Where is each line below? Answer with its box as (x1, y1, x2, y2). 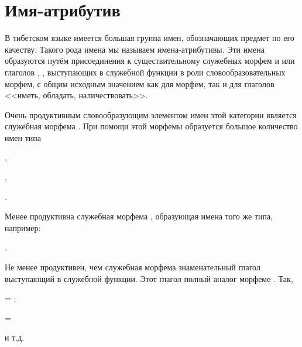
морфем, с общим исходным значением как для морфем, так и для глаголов (5, 77, 274, 90)
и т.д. (5, 331, 25, 343)
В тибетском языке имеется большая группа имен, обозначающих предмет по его (5, 32, 294, 44)
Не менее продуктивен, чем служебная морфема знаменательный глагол (5, 261, 260, 273)
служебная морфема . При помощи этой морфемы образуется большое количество (5, 120, 298, 132)
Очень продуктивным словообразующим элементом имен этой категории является (5, 108, 297, 121)
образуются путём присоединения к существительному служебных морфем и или (5, 54, 295, 67)
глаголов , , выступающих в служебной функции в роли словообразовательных (5, 66, 286, 78)
